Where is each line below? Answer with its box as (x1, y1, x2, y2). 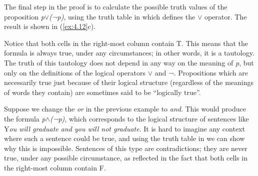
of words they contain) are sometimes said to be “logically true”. (4, 86, 201, 97)
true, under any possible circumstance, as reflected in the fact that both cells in (4, 152, 248, 163)
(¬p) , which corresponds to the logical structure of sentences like (50, 113, 249, 123)
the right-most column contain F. (4, 162, 106, 172)
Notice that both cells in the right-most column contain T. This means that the (4, 37, 248, 48)
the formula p (4, 113, 45, 123)
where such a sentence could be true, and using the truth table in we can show (4, 133, 245, 143)
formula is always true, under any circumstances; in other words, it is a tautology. (4, 47, 254, 58)
